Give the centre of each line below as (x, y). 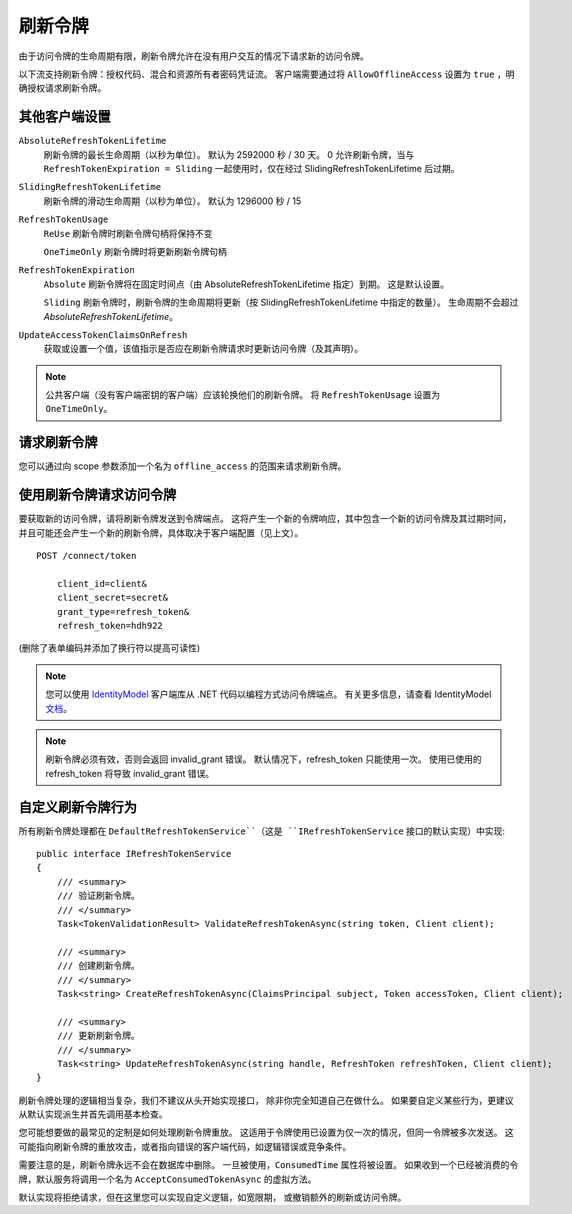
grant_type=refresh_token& (123, 611)
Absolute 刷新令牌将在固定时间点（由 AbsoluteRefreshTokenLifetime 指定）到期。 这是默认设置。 (246, 284)
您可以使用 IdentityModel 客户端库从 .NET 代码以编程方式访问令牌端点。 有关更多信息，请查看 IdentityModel (268, 694)
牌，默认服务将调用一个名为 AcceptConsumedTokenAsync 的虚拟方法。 (167, 1179)
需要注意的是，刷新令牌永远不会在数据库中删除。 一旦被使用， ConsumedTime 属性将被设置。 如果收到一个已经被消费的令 (268, 1165)
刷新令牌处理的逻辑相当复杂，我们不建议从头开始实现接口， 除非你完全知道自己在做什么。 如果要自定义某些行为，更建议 (266, 1100)
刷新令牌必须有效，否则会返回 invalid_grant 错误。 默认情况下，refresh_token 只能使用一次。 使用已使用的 (263, 759)
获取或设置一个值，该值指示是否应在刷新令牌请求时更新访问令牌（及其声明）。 (203, 349)
